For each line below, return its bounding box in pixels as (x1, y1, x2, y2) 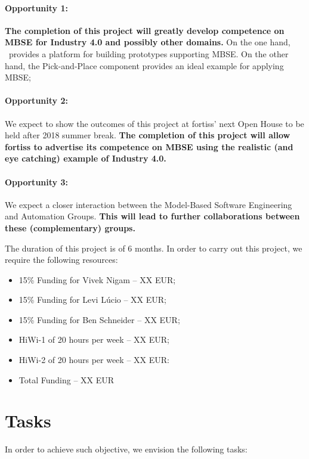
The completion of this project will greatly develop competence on (5, 24, 285, 36)
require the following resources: (5, 253, 118, 266)
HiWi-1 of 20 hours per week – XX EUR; (18, 333, 169, 346)
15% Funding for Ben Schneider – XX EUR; (18, 313, 180, 325)
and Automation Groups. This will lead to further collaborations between (5, 210, 300, 222)
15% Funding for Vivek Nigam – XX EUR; (18, 273, 176, 286)
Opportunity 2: (5, 94, 68, 107)
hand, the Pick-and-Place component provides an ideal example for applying (5, 59, 284, 72)
